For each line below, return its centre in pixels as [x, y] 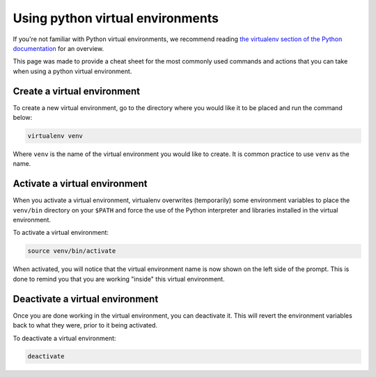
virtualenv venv [55, 136]
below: [23, 118]
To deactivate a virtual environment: [64, 338]
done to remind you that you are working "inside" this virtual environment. [119, 279]
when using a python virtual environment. [72, 71]
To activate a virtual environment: [61, 233]
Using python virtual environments [116, 18]
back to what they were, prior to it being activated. [85, 325]
